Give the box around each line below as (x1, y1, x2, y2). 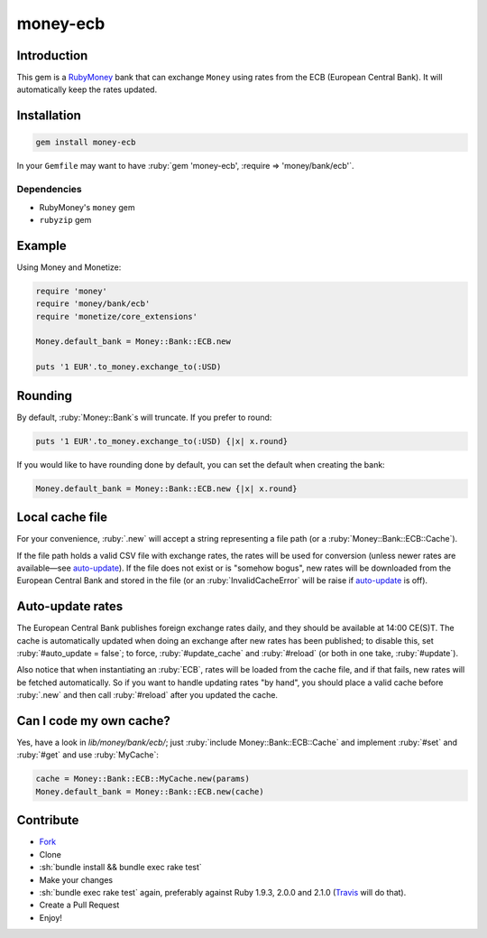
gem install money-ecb (35, 137, 136, 148)
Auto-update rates (16, 599, 124, 614)
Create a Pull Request (39, 899, 120, 911)
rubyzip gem (39, 214, 92, 225)
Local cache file (16, 510, 108, 525)
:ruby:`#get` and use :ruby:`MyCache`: (16, 749, 160, 760)
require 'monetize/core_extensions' (35, 311, 198, 321)
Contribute (16, 813, 79, 828)
